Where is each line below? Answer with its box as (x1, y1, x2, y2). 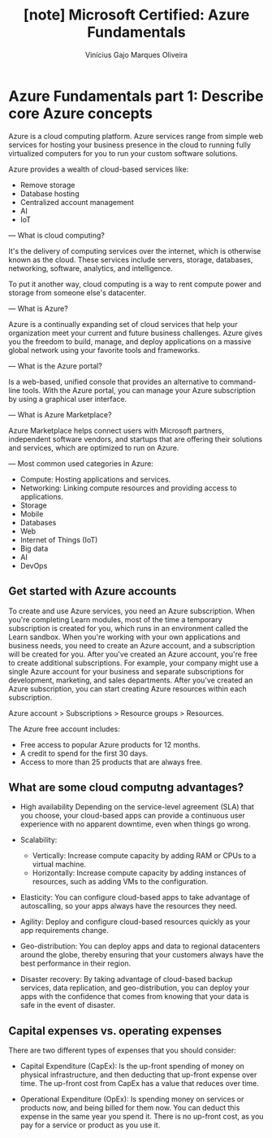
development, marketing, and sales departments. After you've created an (8, 675, 253, 685)
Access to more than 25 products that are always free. (19, 756, 203, 766)
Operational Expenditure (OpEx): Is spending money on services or (19, 1094, 244, 1104)
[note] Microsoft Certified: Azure (23, 6, 250, 24)
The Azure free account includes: (8, 724, 120, 734)
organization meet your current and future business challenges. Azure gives (8, 328, 263, 338)
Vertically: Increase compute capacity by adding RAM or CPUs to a (32, 851, 257, 861)
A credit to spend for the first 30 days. (19, 748, 149, 758)
